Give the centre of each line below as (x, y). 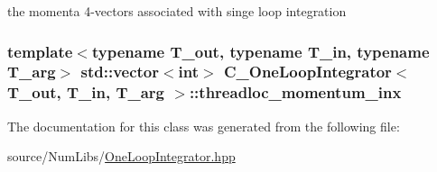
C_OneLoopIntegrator (307, 72)
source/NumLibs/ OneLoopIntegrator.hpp (121, 156)
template (40, 51)
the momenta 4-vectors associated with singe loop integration (177, 11)
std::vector (120, 72)
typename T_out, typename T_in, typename (260, 51)
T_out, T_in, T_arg (86, 92)
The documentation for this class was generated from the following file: (204, 126)
